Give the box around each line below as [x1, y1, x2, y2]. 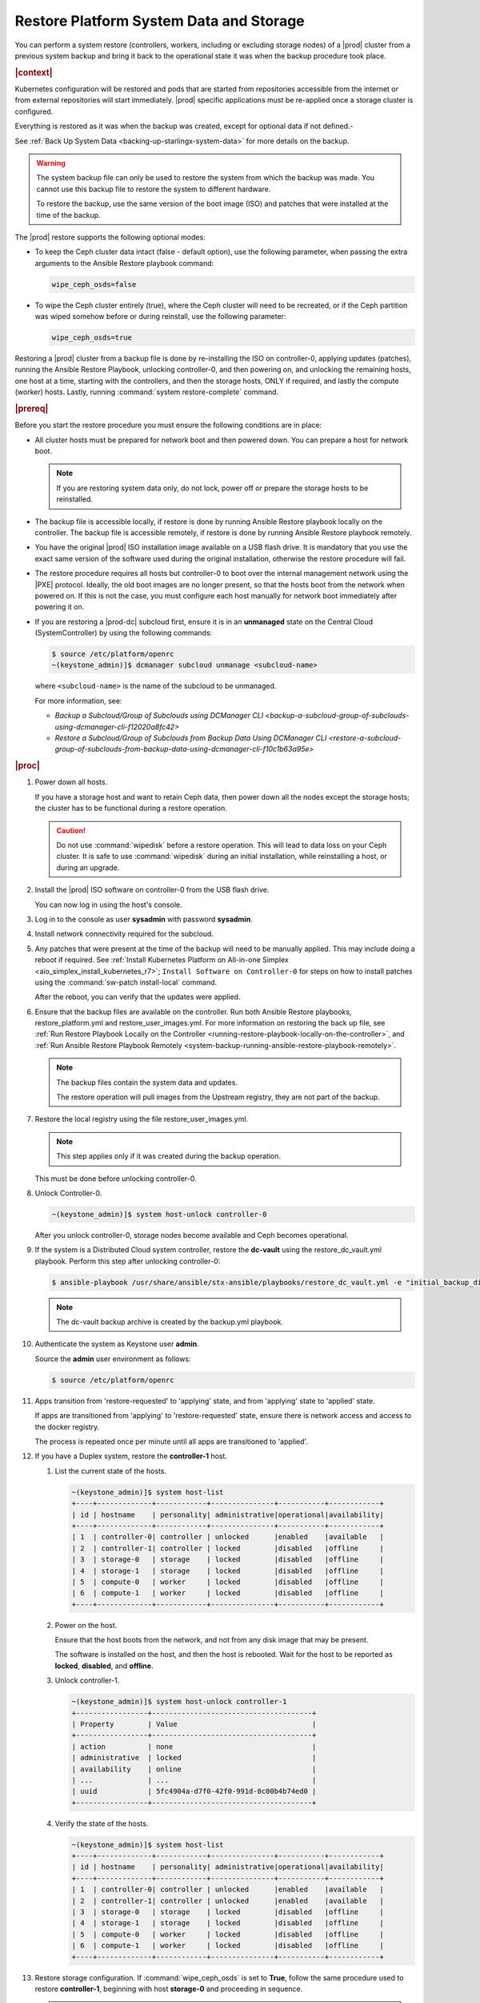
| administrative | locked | [71, 1753, 317, 1763]
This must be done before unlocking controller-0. [34, 1174, 198, 1183]
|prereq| [14, 403, 49, 414]
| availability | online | [71, 1764, 317, 1774]
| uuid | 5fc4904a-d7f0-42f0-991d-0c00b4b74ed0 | [71, 1787, 317, 1796]
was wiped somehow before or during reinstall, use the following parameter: [34, 312, 286, 321]
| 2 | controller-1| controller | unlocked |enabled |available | [71, 1896, 384, 1905]
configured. [14, 107, 54, 116]
